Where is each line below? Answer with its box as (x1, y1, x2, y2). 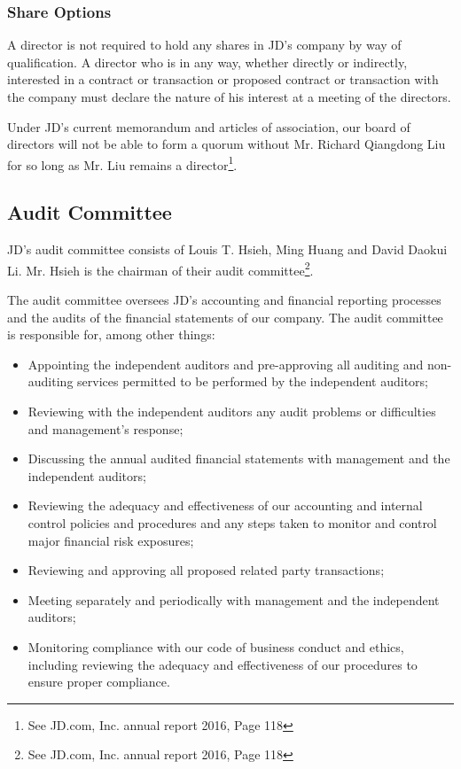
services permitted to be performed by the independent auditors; (77, 372, 428, 391)
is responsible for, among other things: (7, 325, 215, 344)
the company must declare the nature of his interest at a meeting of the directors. (7, 88, 451, 105)
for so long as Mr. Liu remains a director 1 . (7, 152, 238, 174)
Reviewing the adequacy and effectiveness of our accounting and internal (27, 496, 423, 515)
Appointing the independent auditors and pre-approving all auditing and (27, 354, 424, 373)
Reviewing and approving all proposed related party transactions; (27, 561, 385, 579)
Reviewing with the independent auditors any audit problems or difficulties (27, 402, 436, 421)
